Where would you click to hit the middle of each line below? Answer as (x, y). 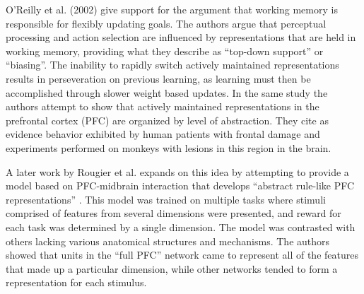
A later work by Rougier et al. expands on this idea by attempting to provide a (177, 171)
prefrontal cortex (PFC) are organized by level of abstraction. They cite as (167, 120)
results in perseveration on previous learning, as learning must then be (158, 78)
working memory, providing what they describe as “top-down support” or (165, 51)
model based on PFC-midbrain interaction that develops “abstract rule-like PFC (180, 186)
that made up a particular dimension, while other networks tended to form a (172, 268)
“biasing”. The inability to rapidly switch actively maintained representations (172, 65)
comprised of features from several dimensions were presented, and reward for (174, 213)
